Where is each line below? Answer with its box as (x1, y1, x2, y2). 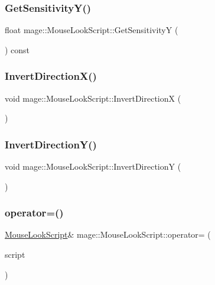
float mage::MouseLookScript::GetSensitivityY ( (5, 24, 178, 36)
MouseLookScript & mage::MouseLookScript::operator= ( (5, 228, 211, 241)
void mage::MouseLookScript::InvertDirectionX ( (5, 92, 181, 104)
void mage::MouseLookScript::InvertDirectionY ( (5, 160, 181, 173)
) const (5, 43, 30, 56)
